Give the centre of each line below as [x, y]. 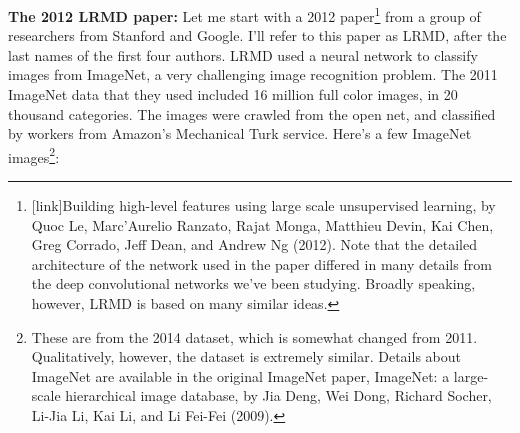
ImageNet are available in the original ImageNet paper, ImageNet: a [240, 375]
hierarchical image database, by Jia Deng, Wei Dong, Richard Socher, [278, 395]
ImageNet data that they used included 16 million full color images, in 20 [233, 94]
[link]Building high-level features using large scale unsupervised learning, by [263, 205]
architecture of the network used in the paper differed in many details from [261, 263]
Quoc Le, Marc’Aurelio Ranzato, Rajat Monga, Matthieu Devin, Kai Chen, [262, 224]
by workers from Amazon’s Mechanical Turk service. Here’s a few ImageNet [240, 133]
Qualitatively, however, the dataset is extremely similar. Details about [246, 356]
